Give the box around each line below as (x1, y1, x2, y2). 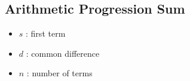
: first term (26, 27, 66, 40)
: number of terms (26, 67, 93, 79)
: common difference (26, 47, 100, 59)
